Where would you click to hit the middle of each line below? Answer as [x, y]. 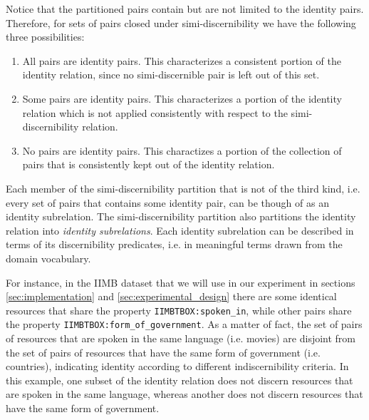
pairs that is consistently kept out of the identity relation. [149, 164]
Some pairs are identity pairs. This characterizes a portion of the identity [182, 98]
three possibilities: [45, 37]
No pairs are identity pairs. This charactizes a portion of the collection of [182, 150]
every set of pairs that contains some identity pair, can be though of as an [167, 202]
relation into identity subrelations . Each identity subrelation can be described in [180, 230]
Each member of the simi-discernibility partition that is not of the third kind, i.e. [183, 188]
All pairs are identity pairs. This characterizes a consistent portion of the [182, 60]
